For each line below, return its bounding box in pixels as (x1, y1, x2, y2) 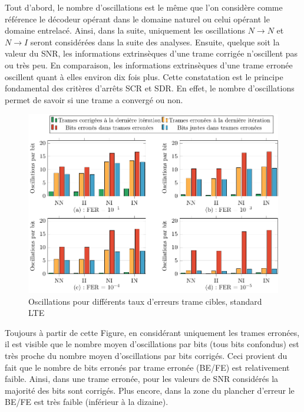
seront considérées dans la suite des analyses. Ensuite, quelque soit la (30, 35, 280, 48)
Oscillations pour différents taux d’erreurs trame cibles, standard (28, 295, 262, 307)
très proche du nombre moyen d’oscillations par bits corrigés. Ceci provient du (5, 350, 288, 361)
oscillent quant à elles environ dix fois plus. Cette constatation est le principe (5, 70, 283, 83)
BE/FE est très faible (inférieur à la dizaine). (5, 395, 168, 408)
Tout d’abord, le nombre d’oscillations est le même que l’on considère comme (5, 1, 283, 13)
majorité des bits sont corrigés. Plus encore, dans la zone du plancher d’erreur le (5, 384, 295, 396)
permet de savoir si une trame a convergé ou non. (5, 93, 183, 106)
